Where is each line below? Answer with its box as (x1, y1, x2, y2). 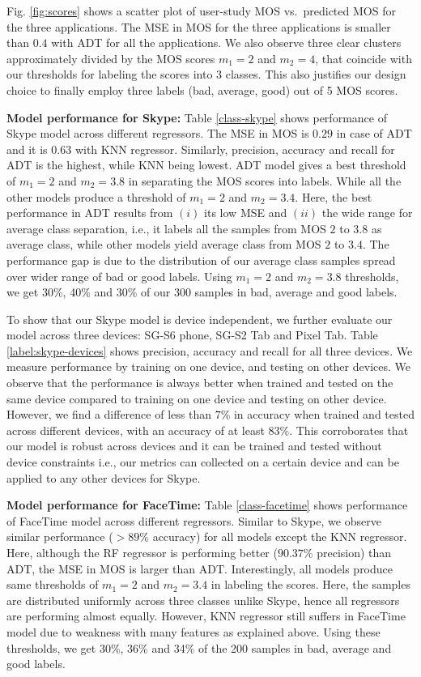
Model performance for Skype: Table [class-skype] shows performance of (6, 109, 387, 126)
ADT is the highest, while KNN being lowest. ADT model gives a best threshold (6, 156, 406, 173)
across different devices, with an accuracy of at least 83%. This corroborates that (6, 421, 409, 438)
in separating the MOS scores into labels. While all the (128, 172, 402, 189)
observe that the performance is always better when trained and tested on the (6, 374, 393, 391)
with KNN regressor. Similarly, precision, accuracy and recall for (74, 140, 395, 157)
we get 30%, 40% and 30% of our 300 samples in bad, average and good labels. (6, 283, 398, 300)
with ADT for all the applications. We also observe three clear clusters (51, 34, 402, 51)
